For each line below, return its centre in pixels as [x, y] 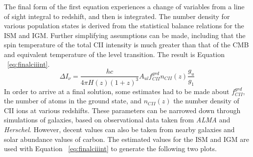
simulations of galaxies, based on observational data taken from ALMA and [117, 120]
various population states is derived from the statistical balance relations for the [124, 26]
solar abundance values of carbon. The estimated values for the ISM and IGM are [127, 139]
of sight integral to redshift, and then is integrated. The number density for [117, 16]
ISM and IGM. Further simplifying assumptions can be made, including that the [125, 35]
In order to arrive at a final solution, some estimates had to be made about [117, 91]
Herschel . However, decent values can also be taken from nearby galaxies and [119, 129]
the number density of [206, 101]
